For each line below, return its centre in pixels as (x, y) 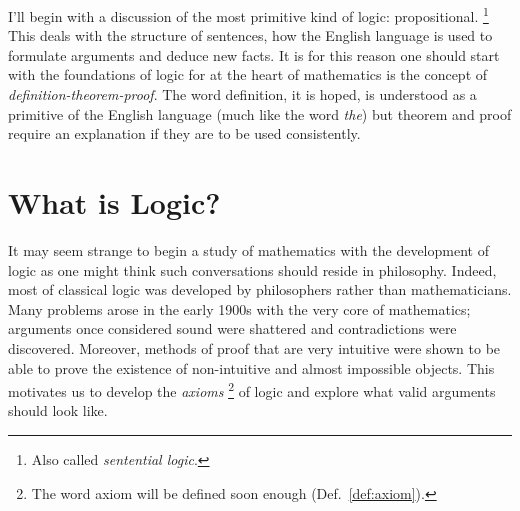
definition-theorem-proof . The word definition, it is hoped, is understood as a (242, 94)
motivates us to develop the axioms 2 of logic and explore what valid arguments (252, 389)
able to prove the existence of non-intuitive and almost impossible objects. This (251, 367)
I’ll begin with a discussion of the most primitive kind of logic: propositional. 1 (248, 14)
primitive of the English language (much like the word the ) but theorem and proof (260, 113)
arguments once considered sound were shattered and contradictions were (232, 328)
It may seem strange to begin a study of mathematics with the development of (248, 249)
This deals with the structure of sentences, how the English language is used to (250, 35)
